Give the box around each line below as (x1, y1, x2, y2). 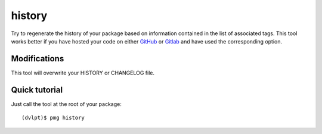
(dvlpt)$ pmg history (21, 114, 85, 121)
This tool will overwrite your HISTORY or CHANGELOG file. (11, 69, 155, 76)
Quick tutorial (11, 85, 63, 95)
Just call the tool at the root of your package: (11, 100, 122, 107)
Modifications (11, 54, 64, 64)
